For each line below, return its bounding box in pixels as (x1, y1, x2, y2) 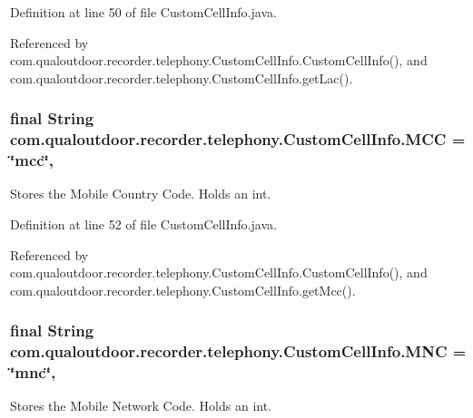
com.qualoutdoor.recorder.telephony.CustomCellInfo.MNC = (10, 340, 467, 363)
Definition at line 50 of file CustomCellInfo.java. (10, 3, 277, 21)
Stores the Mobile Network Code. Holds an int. (10, 396, 272, 415)
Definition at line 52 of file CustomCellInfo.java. (10, 215, 277, 234)
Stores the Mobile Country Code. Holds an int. (10, 184, 271, 203)
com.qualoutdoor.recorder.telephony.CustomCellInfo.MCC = (10, 128, 466, 151)
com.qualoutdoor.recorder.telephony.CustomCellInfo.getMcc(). (10, 280, 356, 299)
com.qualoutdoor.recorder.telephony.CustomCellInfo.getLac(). (10, 68, 353, 87)
